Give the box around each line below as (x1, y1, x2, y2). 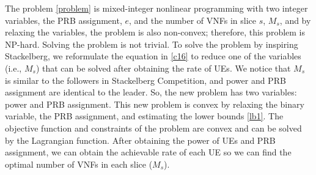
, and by (279, 13, 311, 26)
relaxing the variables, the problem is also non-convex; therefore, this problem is (5, 26, 306, 39)
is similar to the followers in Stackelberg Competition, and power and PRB (5, 73, 286, 86)
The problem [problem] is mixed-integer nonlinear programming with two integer (5, 2, 308, 14)
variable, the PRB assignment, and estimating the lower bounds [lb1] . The (5, 110, 284, 122)
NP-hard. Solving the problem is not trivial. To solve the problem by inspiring (5, 37, 298, 50)
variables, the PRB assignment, (5, 13, 122, 26)
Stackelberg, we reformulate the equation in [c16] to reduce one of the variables (5, 50, 301, 62)
